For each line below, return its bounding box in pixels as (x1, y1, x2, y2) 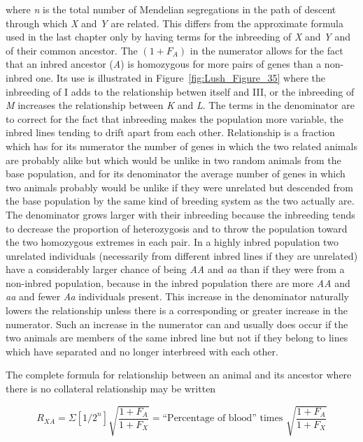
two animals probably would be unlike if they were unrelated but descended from (6, 179, 353, 194)
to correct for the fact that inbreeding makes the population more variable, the (6, 111, 343, 126)
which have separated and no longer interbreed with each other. (6, 344, 278, 358)
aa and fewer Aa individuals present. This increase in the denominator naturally (6, 289, 349, 304)
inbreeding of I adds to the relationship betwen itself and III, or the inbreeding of (6, 84, 355, 98)
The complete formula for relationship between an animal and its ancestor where (6, 367, 352, 382)
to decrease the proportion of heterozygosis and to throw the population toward (6, 221, 348, 235)
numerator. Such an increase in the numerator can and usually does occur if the (6, 316, 348, 331)
